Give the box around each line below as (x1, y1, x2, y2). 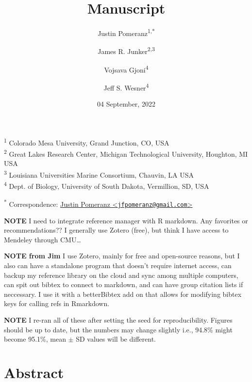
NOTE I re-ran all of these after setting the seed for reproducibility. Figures (4, 314, 233, 325)
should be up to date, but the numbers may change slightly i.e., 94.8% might (4, 324, 233, 334)
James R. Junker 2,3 (98, 45, 155, 56)
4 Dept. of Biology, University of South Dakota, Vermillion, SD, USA (4, 180, 209, 191)
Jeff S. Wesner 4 (103, 81, 149, 92)
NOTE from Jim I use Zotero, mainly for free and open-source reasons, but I (4, 251, 240, 261)
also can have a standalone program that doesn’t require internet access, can (4, 260, 232, 270)
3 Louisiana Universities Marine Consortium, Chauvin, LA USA (4, 168, 194, 180)
